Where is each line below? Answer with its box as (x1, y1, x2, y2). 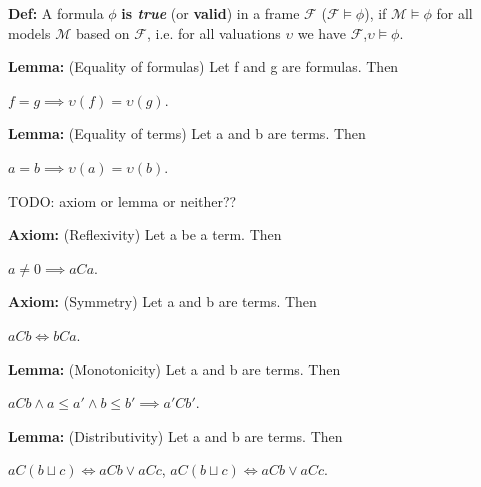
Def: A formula (8, 3, 104, 23)
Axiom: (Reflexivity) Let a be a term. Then (8, 224, 282, 245)
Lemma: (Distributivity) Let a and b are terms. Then (8, 425, 343, 446)
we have (297, 22, 346, 43)
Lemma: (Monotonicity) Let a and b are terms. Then (8, 358, 341, 379)
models (8, 22, 51, 43)
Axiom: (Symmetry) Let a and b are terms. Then (8, 291, 317, 312)
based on (75, 22, 130, 43)
